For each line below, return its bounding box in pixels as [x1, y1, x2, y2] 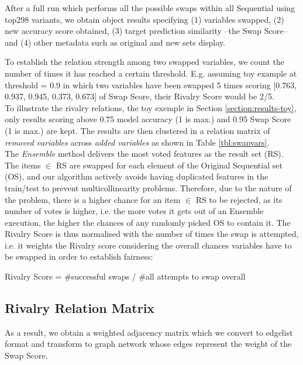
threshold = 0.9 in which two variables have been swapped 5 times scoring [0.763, [5, 78, 297, 91]
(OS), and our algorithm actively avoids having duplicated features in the [5, 170, 268, 182]
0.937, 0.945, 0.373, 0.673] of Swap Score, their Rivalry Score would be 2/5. [5, 90, 274, 102]
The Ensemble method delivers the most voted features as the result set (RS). [5, 147, 284, 160]
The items [5, 159, 41, 171]
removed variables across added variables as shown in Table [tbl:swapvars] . [5, 136, 270, 148]
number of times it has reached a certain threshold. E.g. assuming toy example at [5, 67, 297, 79]
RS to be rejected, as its [195, 193, 283, 205]
